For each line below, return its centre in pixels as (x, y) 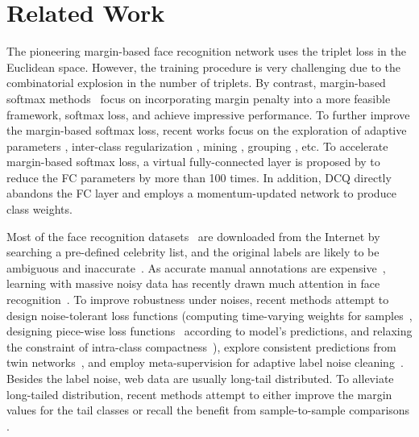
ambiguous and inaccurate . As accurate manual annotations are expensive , (196, 267)
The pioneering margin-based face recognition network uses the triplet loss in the (207, 51)
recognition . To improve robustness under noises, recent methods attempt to (198, 300)
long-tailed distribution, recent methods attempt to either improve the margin (199, 394)
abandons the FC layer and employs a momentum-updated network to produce (201, 193)
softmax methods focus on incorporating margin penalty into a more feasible (199, 98)
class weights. (39, 209)
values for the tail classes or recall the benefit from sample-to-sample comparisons (208, 410)
